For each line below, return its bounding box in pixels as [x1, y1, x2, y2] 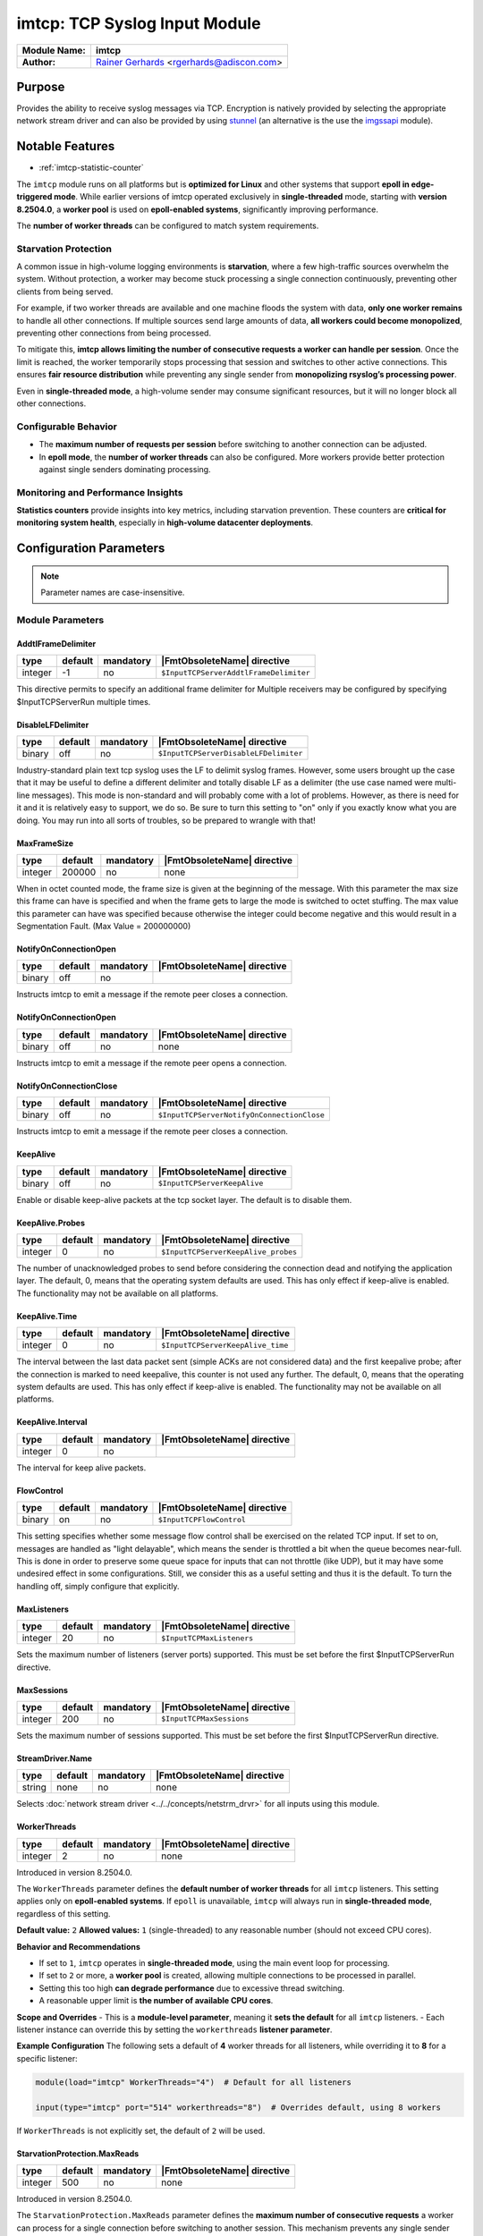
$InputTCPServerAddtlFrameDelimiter [161, 667, 310, 677]
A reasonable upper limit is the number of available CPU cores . [38, 1995, 274, 2006]
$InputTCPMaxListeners [161, 1633, 254, 1643]
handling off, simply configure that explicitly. [16, 1580, 180, 1591]
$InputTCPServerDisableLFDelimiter [157, 749, 303, 758]
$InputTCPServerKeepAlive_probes [161, 1247, 298, 1257]
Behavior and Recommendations [16, 1941, 140, 1952]
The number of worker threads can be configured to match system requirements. [16, 220, 319, 231]
